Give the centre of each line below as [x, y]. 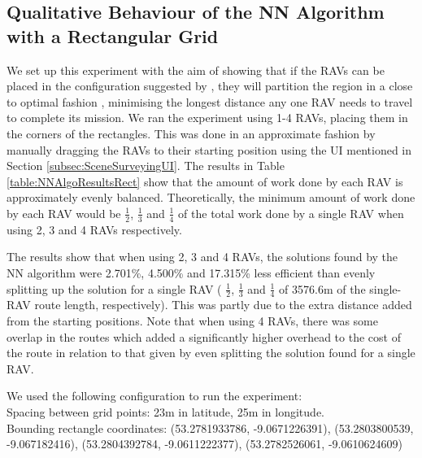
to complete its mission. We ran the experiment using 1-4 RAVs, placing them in [207, 118]
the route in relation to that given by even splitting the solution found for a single [211, 353]
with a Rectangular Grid [113, 35]
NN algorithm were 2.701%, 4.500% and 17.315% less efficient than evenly [191, 272]
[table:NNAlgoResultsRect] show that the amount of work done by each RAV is [205, 181]
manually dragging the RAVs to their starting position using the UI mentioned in [209, 149]
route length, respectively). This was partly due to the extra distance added [223, 305]
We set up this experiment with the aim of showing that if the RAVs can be [196, 70]
